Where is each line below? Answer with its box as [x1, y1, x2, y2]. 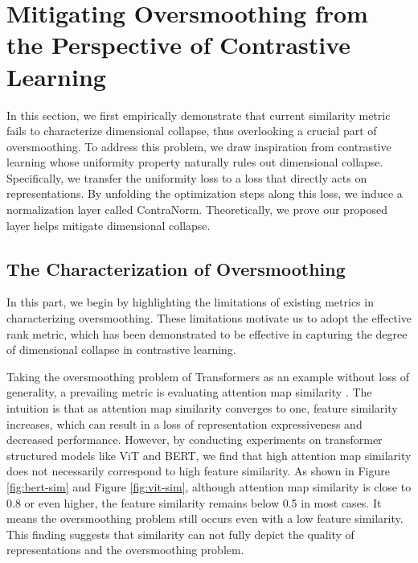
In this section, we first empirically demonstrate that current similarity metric [6, 106, 391, 123]
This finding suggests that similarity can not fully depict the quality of [6, 525, 354, 542]
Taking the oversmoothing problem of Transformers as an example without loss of [6, 368, 410, 384]
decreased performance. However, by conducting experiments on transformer [6, 431, 383, 448]
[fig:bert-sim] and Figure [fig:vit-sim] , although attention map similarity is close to [6, 478, 412, 495]
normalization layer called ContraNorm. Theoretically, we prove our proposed [6, 201, 388, 218]
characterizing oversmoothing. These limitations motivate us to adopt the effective [6, 310, 412, 327]
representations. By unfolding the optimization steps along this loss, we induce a [6, 185, 403, 202]
